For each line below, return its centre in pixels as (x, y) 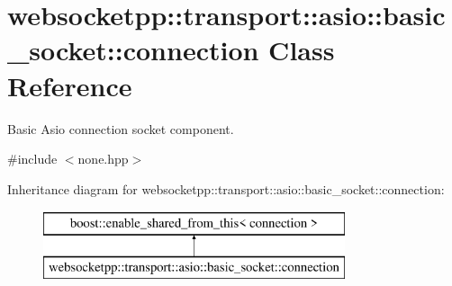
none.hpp (103, 159)
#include (32, 159)
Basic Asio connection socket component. (121, 128)
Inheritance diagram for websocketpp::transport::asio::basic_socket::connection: (226, 188)
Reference (70, 85)
